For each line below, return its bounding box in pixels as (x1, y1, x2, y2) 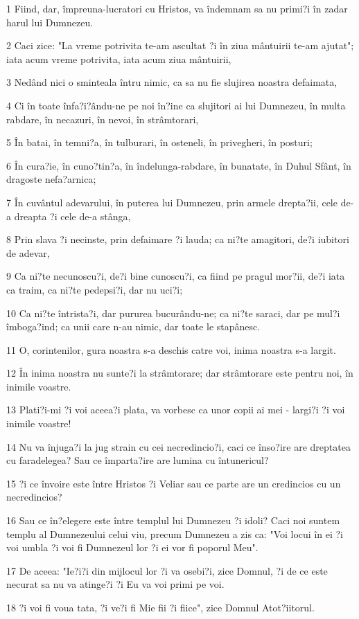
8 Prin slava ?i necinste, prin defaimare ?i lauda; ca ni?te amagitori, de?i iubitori (6, 232, 349, 246)
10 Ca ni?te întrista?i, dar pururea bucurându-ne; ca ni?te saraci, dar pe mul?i (6, 305, 340, 320)
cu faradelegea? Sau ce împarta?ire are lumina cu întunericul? (6, 453, 269, 467)
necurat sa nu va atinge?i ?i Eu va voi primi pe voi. (6, 577, 225, 591)
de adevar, (6, 245, 50, 260)
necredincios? (6, 490, 62, 504)
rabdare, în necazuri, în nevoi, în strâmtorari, (6, 111, 199, 126)
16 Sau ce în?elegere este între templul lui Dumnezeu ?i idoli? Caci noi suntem (6, 513, 340, 528)
